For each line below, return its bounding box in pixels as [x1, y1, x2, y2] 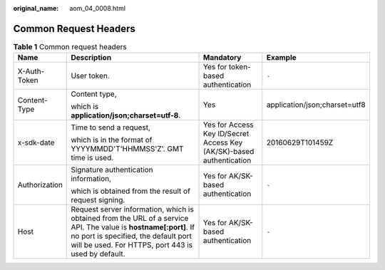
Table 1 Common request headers [13, 42, 128, 52]
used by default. [71, 249, 125, 259]
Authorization [17, 180, 63, 190]
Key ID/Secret [203, 129, 250, 139]
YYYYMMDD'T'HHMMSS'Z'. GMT [71, 144, 184, 154]
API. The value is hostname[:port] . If [71, 222, 195, 232]
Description [71, 53, 112, 63]
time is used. [71, 153, 114, 163]
